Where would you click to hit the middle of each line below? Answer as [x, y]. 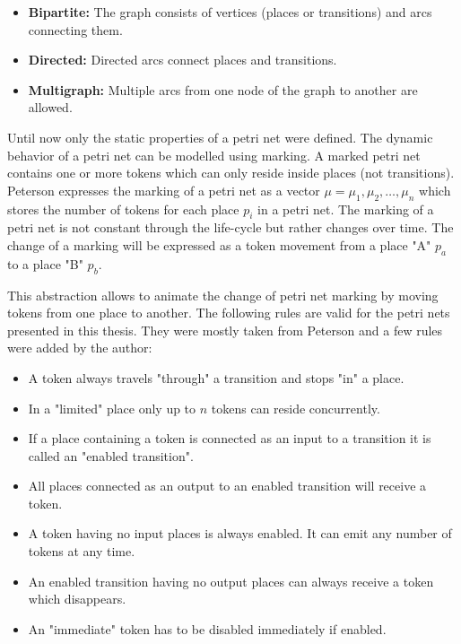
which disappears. [77, 599]
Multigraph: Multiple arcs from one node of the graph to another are [223, 89]
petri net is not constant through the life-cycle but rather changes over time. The [230, 227]
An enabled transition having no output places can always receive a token [231, 581]
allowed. [50, 107]
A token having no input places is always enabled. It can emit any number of [240, 533]
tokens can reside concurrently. [296, 408]
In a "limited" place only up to [112, 408]
